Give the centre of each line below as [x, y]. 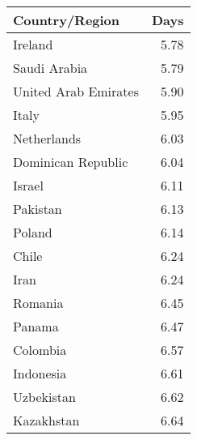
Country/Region [67, 20]
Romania [38, 303]
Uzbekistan [44, 397]
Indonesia [40, 373]
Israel [28, 185]
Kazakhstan [46, 420]
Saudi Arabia [50, 68]
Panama [36, 326]
